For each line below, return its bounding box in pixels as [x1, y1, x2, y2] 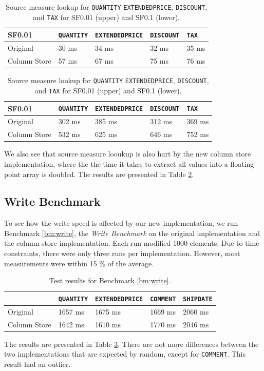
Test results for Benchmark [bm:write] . [49, 275, 171, 286]
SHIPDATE [183, 295, 213, 303]
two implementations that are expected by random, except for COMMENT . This [4, 348, 246, 359]
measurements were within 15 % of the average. [4, 258, 154, 268]
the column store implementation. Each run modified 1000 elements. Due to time [4, 238, 259, 248]
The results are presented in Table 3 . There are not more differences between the [4, 338, 259, 349]
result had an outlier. [4, 358, 71, 369]
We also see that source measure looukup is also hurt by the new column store [4, 148, 251, 159]
